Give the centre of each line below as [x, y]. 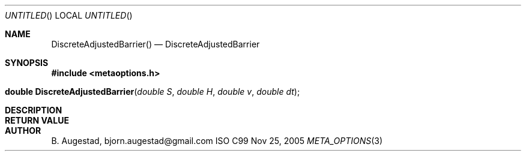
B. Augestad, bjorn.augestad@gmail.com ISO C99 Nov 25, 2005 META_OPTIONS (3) [217, 141]
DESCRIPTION [34, 110]
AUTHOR [23, 130]
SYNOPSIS [27, 63]
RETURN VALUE [37, 120]
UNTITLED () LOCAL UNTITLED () [69, 15]
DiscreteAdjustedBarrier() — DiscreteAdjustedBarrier [156, 44]
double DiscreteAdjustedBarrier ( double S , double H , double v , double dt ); [153, 91]
